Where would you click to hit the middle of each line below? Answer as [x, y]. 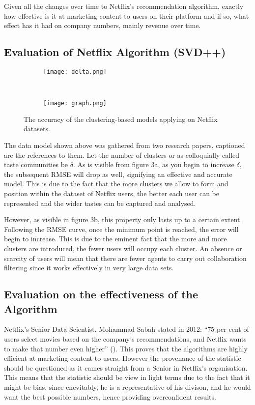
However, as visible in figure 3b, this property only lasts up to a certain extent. [123, 219]
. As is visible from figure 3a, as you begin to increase [154, 164]
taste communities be [36, 164]
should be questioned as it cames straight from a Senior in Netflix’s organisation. [126, 367]
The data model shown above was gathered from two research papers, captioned [125, 145]
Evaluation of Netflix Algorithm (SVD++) [115, 52]
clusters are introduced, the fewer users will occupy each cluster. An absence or [123, 248]
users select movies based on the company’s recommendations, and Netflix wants [125, 338]
